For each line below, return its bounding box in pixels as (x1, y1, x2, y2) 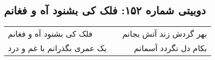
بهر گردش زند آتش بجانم (122, 28, 207, 40)
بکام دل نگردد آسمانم (134, 42, 207, 54)
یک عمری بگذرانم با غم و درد (8, 42, 107, 54)
